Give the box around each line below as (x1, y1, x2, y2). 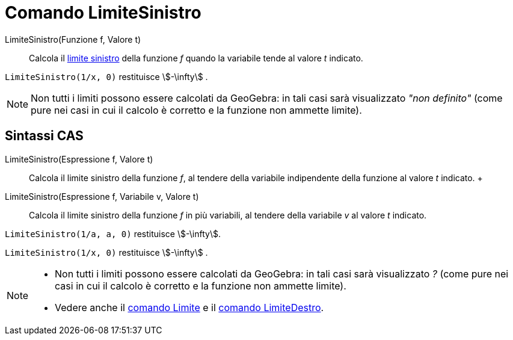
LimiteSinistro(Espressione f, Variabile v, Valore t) (5, 191, 199, 202)
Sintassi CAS (5, 128, 84, 144)
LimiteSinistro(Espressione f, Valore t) (5, 153, 153, 164)
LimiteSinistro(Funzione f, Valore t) (5, 34, 141, 45)
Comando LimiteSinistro (5, 2, 201, 23)
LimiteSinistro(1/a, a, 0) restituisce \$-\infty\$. (5, 228, 221, 239)
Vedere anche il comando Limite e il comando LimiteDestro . (55, 301, 324, 314)
